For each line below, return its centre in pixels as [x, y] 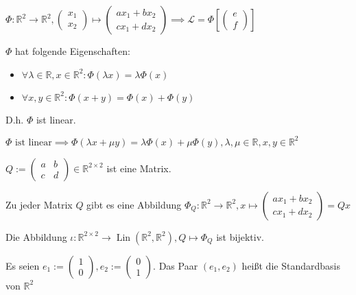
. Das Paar [176, 265]
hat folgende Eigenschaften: [73, 51]
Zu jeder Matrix [39, 204]
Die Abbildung [36, 236]
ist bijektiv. [240, 236]
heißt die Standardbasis [291, 265]
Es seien [23, 265]
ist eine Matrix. [139, 168]
